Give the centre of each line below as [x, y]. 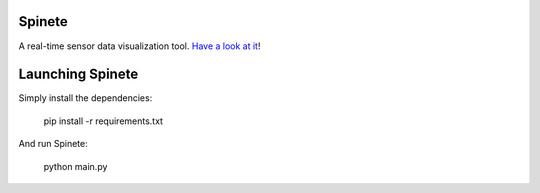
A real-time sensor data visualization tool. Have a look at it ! [139, 46]
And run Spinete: [53, 144]
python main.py [75, 166]
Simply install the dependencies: [85, 98]
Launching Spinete [78, 74]
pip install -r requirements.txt [103, 121]
